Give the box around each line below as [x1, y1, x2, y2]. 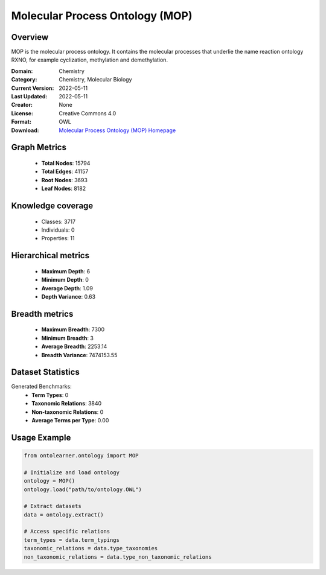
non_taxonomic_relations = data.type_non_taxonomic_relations [24, 553, 212, 561]
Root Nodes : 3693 [41, 176, 88, 183]
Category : [11, 76, 37, 83]
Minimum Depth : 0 [41, 276, 89, 284]
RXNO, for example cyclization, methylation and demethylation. [11, 56, 168, 63]
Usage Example [11, 432, 71, 443]
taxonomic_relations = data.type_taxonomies [24, 545, 158, 552]
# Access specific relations [24, 528, 110, 535]
